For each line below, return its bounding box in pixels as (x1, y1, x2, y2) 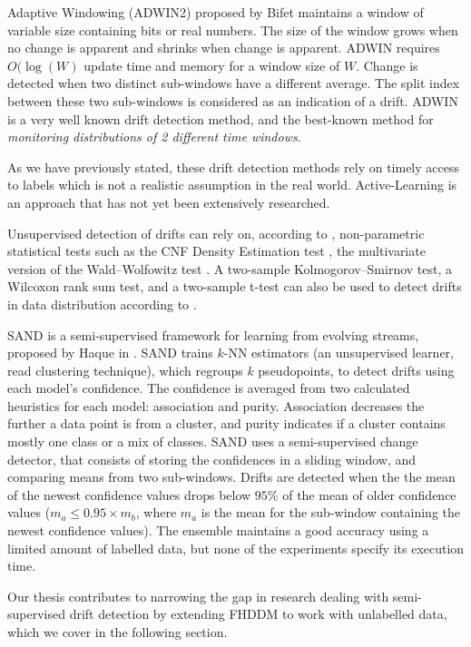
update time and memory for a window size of (83, 55, 340, 74)
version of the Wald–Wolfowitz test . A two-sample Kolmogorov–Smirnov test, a (7, 259, 453, 278)
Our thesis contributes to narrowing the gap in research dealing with (7, 586, 389, 605)
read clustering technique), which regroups (7, 360, 243, 379)
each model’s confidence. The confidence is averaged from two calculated (7, 378, 410, 397)
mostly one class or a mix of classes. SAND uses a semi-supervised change (7, 432, 418, 451)
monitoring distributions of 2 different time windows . (7, 127, 301, 146)
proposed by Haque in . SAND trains (7, 343, 213, 362)
